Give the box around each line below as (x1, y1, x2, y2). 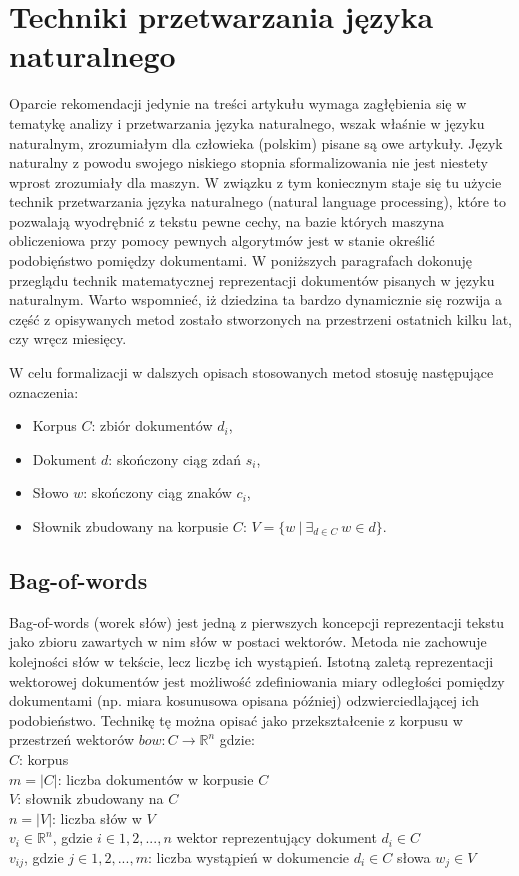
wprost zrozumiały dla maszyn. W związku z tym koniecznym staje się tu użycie (9, 171, 502, 192)
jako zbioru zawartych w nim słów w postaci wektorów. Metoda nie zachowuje (9, 631, 487, 652)
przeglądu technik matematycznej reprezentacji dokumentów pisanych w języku (9, 269, 495, 290)
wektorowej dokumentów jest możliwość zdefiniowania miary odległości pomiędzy (9, 670, 505, 691)
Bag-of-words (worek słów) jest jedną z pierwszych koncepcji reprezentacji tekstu (9, 611, 505, 632)
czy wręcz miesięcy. (9, 328, 127, 349)
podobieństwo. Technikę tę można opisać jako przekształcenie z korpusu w (9, 709, 463, 730)
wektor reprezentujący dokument (176, 827, 377, 848)
